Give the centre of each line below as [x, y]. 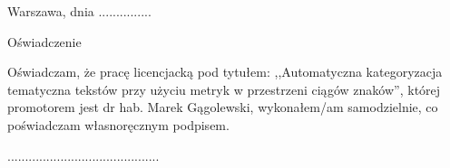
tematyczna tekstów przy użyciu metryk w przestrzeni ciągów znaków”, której [224, 89]
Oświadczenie [44, 41]
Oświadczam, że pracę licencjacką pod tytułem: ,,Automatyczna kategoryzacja [225, 72]
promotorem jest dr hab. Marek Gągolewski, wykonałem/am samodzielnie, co [223, 107]
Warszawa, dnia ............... [79, 11]
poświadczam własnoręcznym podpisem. [118, 124]
